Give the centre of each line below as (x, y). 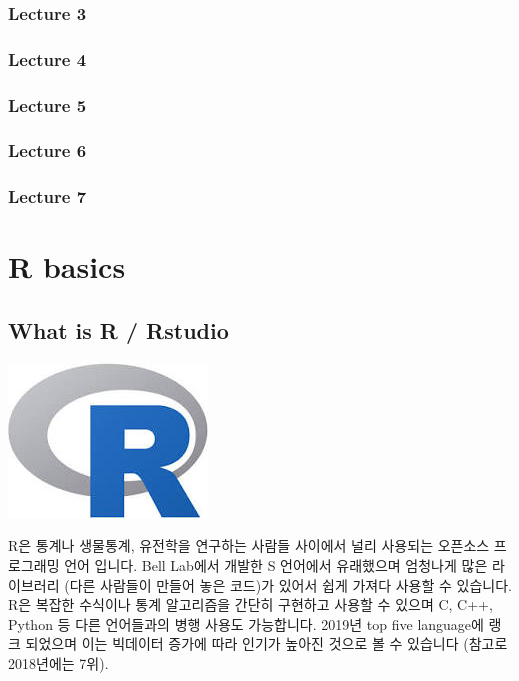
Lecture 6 (47, 150)
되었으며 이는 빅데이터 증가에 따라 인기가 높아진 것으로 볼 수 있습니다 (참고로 (266, 643)
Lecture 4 (47, 58)
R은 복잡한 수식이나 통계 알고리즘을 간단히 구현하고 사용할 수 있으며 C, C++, (250, 604)
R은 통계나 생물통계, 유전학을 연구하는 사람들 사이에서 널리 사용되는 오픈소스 (249, 545)
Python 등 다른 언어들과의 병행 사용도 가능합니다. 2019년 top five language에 (246, 623)
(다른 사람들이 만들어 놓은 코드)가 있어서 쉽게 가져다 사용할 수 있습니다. (288, 584)
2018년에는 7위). (58, 662)
